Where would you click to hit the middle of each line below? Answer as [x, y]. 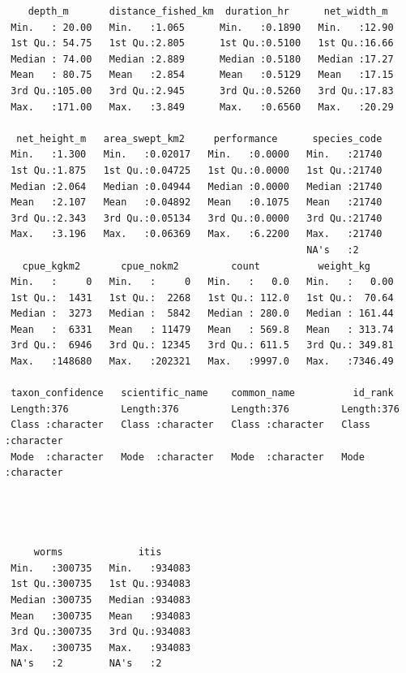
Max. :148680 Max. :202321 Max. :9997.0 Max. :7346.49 [202, 362]
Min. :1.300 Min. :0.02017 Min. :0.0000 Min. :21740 [197, 155]
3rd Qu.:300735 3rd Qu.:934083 [101, 632]
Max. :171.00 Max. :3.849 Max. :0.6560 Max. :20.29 [202, 107]
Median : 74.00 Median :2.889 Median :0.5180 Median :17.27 [202, 59]
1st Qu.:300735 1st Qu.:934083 [101, 584]
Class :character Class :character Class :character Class [191, 425]
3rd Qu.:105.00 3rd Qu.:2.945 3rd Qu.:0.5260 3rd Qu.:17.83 [202, 91]
